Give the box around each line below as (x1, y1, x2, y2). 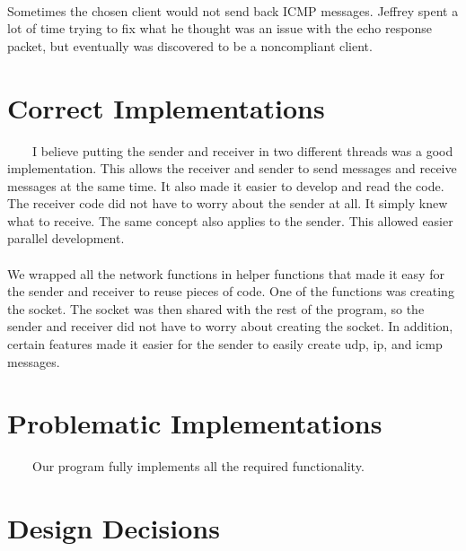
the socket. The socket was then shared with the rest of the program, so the (7, 299, 425, 318)
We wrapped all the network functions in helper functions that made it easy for (7, 264, 444, 283)
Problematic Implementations (7, 405, 382, 442)
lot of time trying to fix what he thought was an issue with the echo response (7, 19, 432, 38)
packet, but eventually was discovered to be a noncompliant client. (7, 36, 373, 55)
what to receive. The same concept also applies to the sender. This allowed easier (7, 211, 453, 230)
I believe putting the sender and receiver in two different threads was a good (31, 141, 453, 160)
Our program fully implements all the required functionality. (31, 457, 365, 476)
